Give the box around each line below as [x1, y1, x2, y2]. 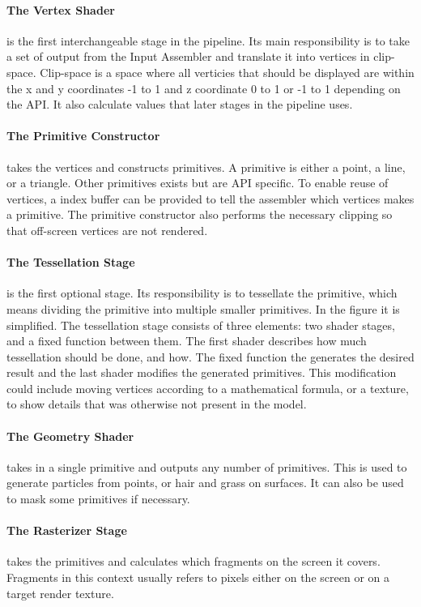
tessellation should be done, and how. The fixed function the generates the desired [6, 348, 415, 365]
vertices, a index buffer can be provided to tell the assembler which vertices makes [6, 190, 415, 207]
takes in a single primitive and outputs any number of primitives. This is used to [6, 458, 407, 475]
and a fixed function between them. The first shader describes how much [6, 332, 367, 349]
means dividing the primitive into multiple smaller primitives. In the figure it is [6, 300, 400, 317]
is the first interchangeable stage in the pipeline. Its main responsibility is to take [6, 32, 410, 49]
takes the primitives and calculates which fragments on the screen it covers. [6, 553, 381, 570]
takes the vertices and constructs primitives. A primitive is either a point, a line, [6, 158, 406, 175]
